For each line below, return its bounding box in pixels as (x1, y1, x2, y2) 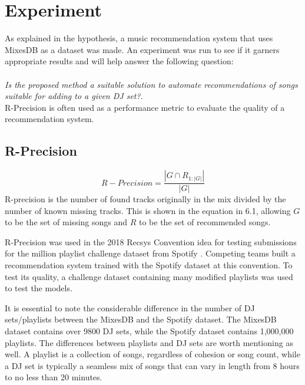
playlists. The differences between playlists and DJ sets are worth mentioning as (5, 336, 293, 348)
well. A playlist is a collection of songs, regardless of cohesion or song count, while (5, 348, 300, 360)
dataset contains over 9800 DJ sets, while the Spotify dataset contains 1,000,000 (5, 325, 294, 337)
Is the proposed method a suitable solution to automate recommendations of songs (5, 78, 298, 90)
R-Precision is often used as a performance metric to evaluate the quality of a (5, 101, 285, 113)
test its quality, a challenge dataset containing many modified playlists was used (5, 270, 293, 282)
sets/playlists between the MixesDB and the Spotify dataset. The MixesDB (5, 313, 277, 325)
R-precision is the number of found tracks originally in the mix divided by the (5, 193, 286, 205)
